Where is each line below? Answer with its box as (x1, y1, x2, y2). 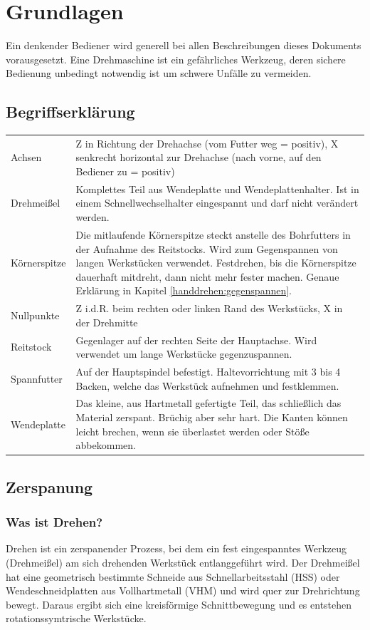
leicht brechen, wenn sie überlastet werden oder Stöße (75, 423, 310, 438)
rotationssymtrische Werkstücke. (6, 611, 147, 626)
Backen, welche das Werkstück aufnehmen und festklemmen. (75, 378, 339, 393)
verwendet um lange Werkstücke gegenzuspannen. (75, 346, 292, 361)
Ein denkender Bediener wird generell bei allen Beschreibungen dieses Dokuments (6, 38, 361, 53)
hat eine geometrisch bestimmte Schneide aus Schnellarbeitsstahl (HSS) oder (6, 569, 340, 584)
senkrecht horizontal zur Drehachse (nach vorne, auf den (75, 150, 322, 165)
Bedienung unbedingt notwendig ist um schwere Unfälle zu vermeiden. (6, 66, 312, 81)
